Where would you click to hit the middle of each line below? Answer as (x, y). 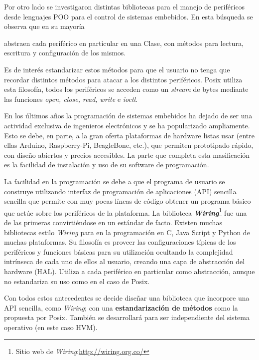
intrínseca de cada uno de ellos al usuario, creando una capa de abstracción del (125, 261)
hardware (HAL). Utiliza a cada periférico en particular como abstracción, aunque (129, 271)
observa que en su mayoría (44, 26)
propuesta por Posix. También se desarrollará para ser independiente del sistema (127, 317)
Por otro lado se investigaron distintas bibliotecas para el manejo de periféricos (125, 6)
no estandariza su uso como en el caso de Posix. (77, 281)
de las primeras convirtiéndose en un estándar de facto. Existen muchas (113, 222)
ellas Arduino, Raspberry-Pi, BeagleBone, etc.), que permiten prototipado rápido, (129, 145)
